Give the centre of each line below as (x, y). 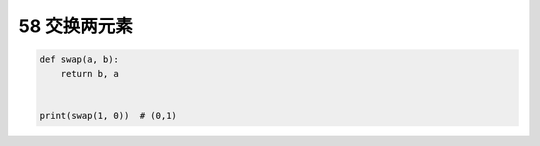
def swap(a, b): (79, 59)
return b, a (90, 73)
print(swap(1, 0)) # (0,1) (108, 115)
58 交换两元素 (76, 26)
